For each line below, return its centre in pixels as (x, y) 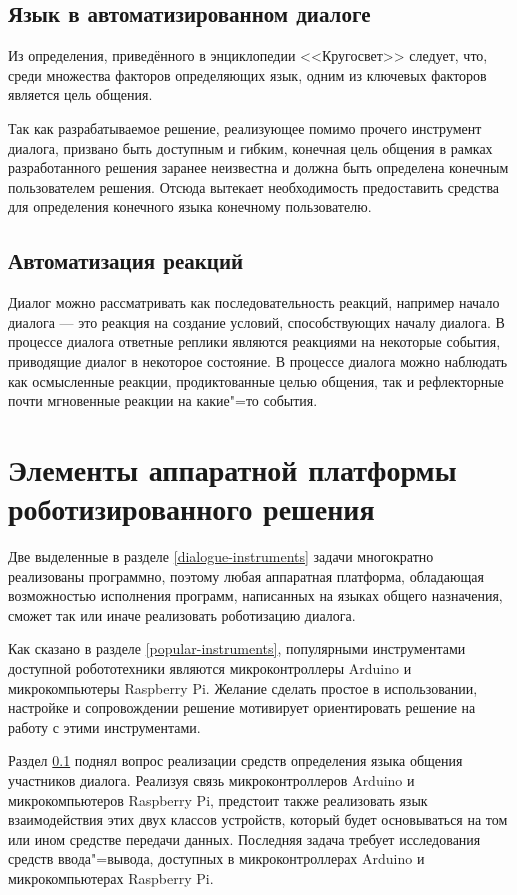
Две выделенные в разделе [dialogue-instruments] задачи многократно (221, 556)
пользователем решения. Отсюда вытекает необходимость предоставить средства (254, 186)
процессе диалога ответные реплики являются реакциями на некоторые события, (254, 341)
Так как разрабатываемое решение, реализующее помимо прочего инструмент (245, 127)
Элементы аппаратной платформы (232, 468)
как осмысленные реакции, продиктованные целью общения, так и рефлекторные (256, 380)
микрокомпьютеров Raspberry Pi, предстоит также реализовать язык (218, 799)
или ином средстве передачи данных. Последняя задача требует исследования (244, 838)
